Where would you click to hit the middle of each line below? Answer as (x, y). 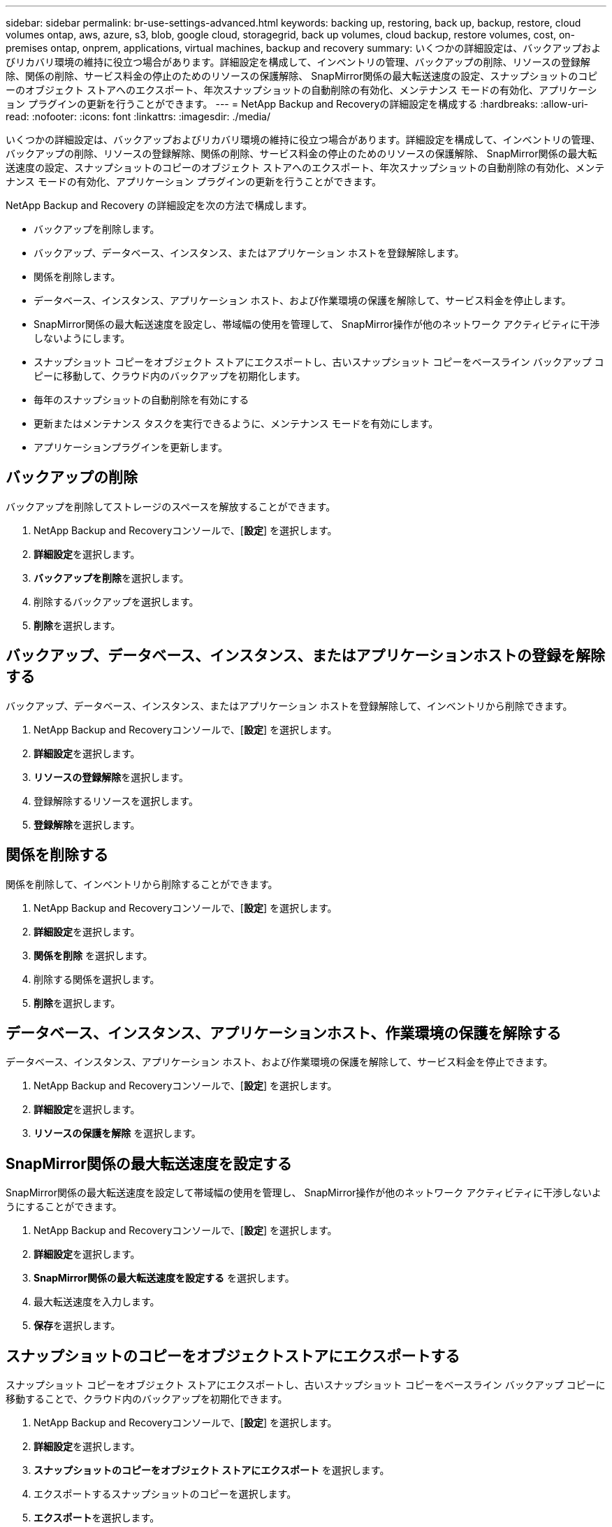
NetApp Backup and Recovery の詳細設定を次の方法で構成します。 (159, 205)
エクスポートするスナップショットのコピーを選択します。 (165, 1494)
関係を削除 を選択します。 (93, 955)
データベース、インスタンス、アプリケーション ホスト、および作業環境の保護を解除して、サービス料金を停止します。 (303, 300)
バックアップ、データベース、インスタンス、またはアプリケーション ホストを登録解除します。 (249, 253)
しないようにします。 (82, 338)
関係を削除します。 (77, 277)
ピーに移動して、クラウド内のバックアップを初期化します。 (170, 376)
